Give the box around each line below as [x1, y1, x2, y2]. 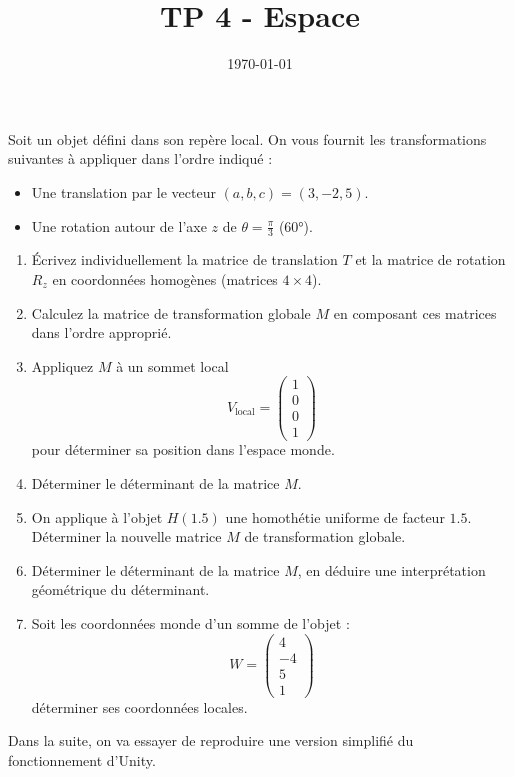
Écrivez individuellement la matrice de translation [31, 249, 338, 270]
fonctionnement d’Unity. [8, 750, 156, 771]
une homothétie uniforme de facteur [225, 506, 445, 527]
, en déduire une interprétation [297, 559, 486, 580]
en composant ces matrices [333, 302, 497, 323]
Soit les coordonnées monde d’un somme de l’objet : [31, 613, 350, 634]
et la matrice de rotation [355, 249, 506, 270]
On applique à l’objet [31, 506, 163, 527]
